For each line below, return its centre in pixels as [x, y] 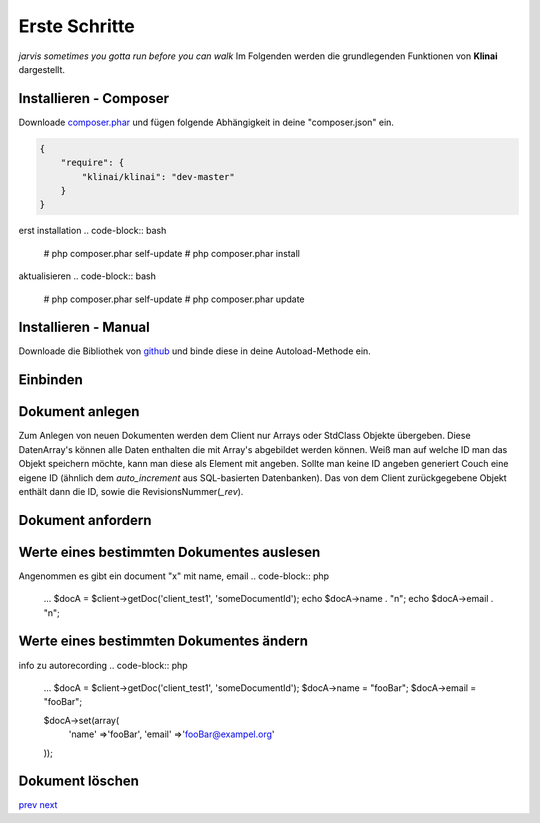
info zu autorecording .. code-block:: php [103, 665]
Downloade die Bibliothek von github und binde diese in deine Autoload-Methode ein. [195, 351]
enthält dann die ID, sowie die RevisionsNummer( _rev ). [131, 491]
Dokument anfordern [85, 520]
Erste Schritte [76, 26]
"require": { [92, 163]
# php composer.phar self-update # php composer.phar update [174, 299]
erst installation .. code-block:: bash [92, 231]
